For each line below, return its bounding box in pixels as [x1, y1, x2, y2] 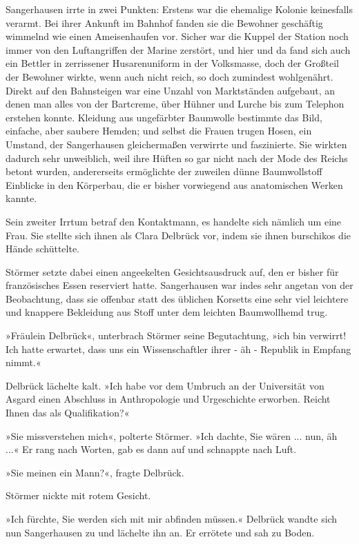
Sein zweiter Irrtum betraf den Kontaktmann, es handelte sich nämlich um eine [6, 214, 342, 228]
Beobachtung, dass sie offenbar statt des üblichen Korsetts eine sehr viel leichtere [6, 291, 349, 305]
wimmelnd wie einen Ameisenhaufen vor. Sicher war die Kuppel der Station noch [6, 29, 349, 43]
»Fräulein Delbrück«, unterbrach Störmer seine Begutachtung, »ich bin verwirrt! [6, 328, 347, 343]
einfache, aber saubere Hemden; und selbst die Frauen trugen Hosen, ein [6, 123, 312, 138]
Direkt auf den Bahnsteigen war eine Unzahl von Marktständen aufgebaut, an [6, 83, 336, 97]
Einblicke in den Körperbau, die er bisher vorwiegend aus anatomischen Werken [6, 177, 343, 192]
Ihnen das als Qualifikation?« [6, 405, 130, 420]
